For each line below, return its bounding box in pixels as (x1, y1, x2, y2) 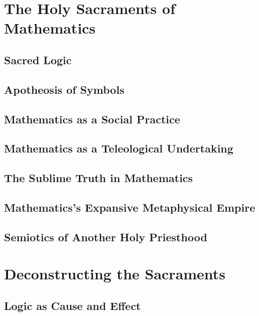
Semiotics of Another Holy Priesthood (4, 229, 207, 244)
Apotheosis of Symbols (4, 81, 124, 97)
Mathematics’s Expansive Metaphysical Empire (4, 199, 255, 215)
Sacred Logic (4, 52, 72, 67)
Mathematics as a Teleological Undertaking (4, 140, 233, 156)
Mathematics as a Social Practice (4, 111, 180, 126)
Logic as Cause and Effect (4, 297, 141, 313)
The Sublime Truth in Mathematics (4, 170, 193, 186)
